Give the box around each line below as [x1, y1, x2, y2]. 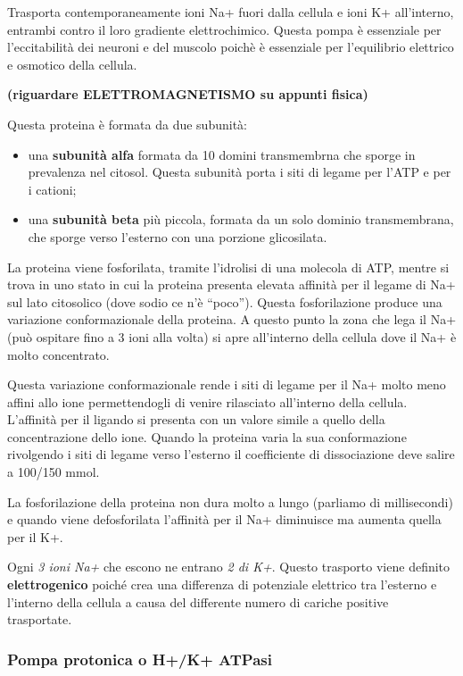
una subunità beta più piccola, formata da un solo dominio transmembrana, [28, 210, 454, 229]
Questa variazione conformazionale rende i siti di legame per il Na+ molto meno [7, 375, 446, 394]
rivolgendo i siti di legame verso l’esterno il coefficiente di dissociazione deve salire [7, 445, 455, 463]
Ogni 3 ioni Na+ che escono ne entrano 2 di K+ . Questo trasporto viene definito [7, 557, 451, 576]
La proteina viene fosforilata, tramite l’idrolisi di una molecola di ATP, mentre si [7, 257, 450, 276]
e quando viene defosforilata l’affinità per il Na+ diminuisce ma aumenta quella [7, 510, 442, 529]
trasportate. [7, 610, 72, 629]
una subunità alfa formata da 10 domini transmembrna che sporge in [28, 145, 416, 163]
